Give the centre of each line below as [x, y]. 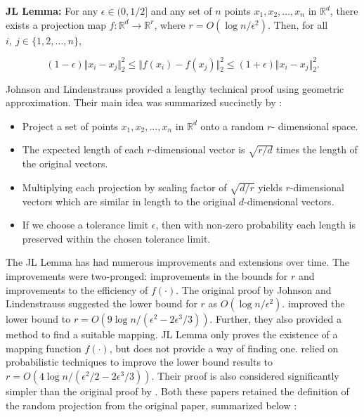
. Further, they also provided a [275, 319]
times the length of [317, 149]
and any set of [181, 11]
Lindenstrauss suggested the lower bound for [102, 303]
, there [344, 11]
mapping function [44, 348]
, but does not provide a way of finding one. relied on [224, 348]
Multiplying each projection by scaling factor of [124, 187]
